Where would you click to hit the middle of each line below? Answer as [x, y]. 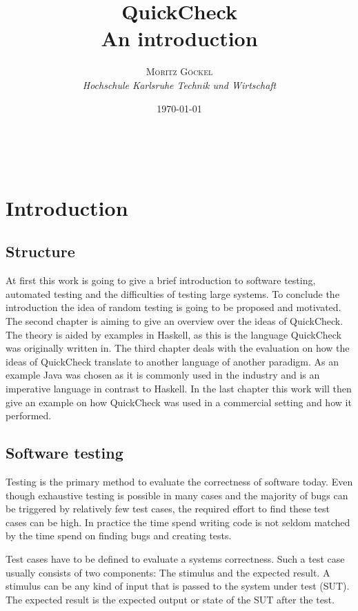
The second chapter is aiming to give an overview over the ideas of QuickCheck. [175, 321]
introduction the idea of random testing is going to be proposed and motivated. [173, 307]
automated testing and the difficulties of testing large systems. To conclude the [172, 293]
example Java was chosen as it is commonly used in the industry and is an [163, 375]
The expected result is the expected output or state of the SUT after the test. [170, 599]
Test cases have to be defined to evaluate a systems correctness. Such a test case [175, 558]
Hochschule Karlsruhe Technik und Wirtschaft [179, 84]
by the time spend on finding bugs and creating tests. [119, 535]
